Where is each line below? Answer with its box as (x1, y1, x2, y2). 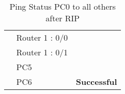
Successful (76, 76, 117, 87)
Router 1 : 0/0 (16, 32, 68, 43)
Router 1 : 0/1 (16, 46, 68, 58)
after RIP (45, 12, 80, 24)
